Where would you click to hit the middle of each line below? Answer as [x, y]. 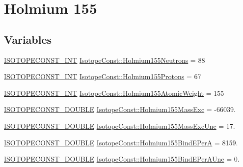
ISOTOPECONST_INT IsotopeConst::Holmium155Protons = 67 [103, 76]
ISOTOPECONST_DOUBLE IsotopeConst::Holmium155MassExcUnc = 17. [120, 125]
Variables [28, 39]
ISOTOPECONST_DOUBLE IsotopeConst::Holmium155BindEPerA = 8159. [121, 142]
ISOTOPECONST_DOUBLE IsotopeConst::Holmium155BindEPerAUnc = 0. [122, 159]
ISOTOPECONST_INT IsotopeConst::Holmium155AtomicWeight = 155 [114, 93]
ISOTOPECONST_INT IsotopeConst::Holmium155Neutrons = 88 [105, 60]
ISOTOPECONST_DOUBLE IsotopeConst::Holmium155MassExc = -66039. [120, 109]
